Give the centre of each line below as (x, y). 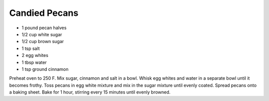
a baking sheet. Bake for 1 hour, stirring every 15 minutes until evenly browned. (90, 92)
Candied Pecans (44, 13)
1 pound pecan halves (44, 28)
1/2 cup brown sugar (43, 42)
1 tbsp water (34, 62)
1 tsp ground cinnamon (45, 69)
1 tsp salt (31, 48)
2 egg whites (35, 55)
